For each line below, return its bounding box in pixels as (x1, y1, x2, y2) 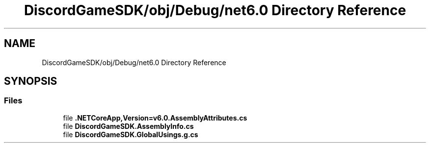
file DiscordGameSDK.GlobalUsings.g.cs (63, 130, 198, 139)
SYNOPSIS (4, 75, 57, 88)
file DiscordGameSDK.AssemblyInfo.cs (63, 122, 194, 130)
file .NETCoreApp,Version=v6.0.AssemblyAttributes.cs (63, 113, 247, 122)
